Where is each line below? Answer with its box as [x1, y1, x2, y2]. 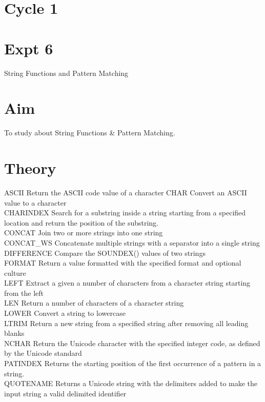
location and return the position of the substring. [4, 217, 159, 228]
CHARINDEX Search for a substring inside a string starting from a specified [4, 207, 246, 218]
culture [4, 267, 26, 278]
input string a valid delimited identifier [4, 388, 127, 398]
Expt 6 [4, 37, 53, 58]
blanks [4, 328, 25, 338]
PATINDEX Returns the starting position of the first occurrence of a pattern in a [4, 358, 261, 369]
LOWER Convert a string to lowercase [4, 308, 126, 318]
